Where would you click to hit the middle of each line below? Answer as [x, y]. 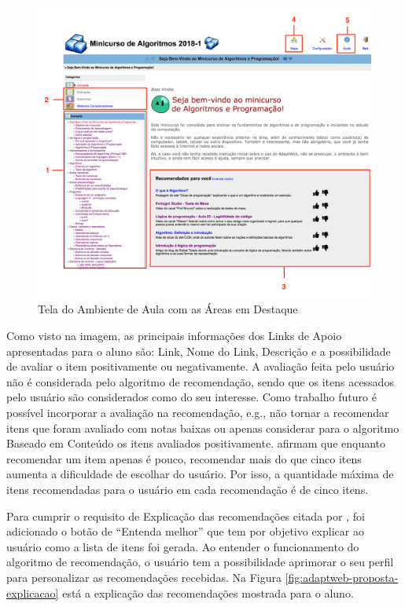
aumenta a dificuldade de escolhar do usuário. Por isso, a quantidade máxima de [200, 474]
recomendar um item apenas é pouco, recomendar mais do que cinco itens [184, 458]
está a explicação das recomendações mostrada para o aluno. [208, 592]
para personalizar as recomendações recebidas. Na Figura [144, 577]
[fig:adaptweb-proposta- [342, 577]
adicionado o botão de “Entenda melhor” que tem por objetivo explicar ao [185, 531]
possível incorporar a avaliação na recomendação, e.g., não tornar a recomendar [198, 412]
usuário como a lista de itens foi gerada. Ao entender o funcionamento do [183, 546]
